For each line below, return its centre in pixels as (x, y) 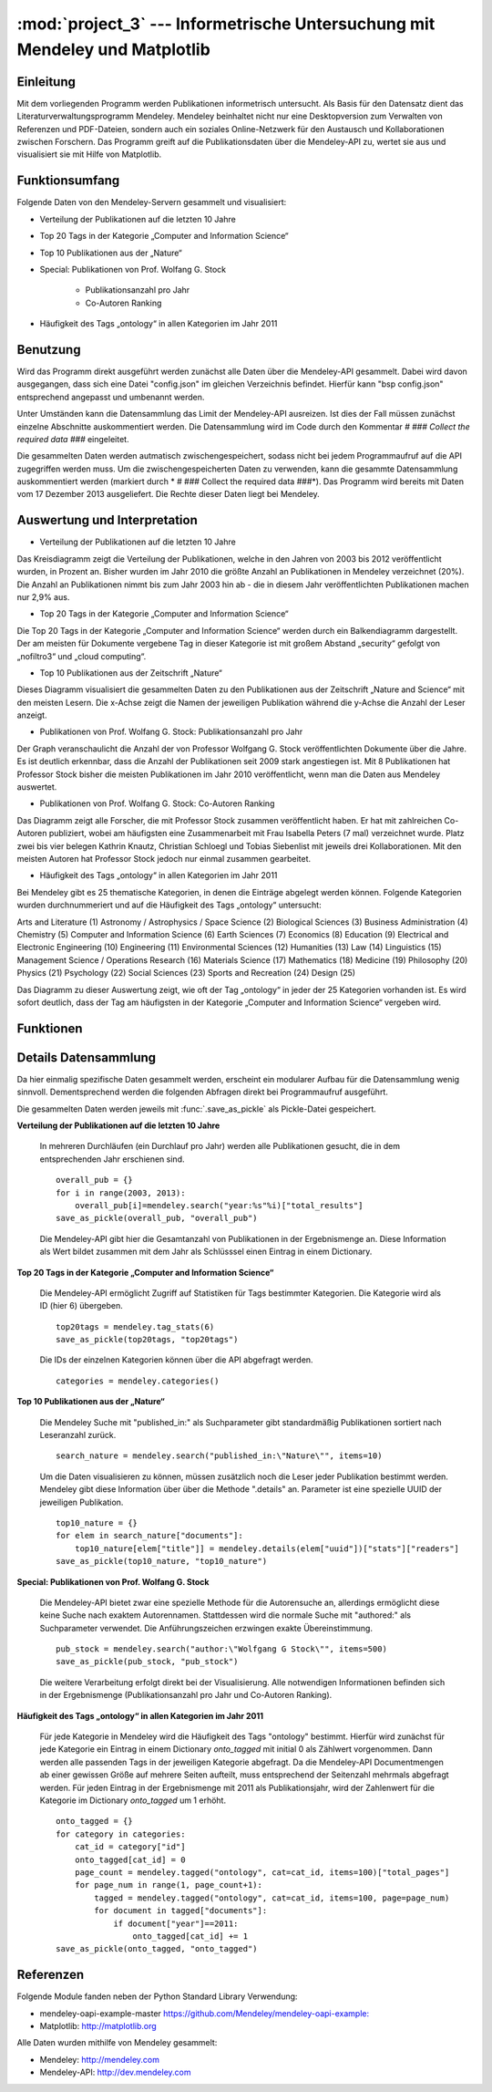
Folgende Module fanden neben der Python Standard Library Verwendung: (157, 1996)
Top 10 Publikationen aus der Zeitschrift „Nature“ (131, 673)
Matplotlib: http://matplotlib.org (98, 2025)
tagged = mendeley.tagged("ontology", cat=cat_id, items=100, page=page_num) (272, 1898)
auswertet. (37, 787)
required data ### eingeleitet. (73, 439)
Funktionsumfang (68, 181)
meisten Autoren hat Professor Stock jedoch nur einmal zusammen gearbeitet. (164, 858)
